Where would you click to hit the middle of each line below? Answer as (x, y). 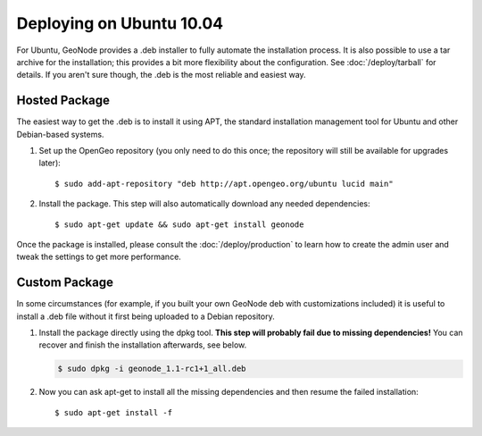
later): (50, 163)
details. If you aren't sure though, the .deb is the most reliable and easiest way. (162, 75)
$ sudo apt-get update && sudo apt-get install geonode (179, 224)
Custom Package (65, 283)
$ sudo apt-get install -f (114, 412)
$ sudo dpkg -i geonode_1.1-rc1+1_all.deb (152, 369)
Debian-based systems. (60, 134)
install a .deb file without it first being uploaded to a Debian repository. (146, 316)
